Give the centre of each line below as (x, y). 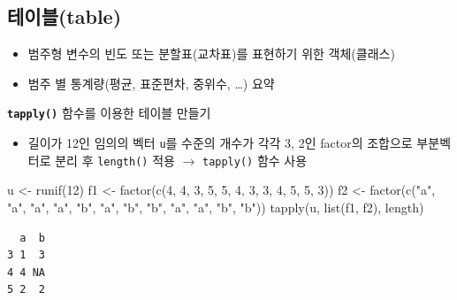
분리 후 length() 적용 (115, 160)
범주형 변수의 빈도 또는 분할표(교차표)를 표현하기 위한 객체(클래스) (211, 54)
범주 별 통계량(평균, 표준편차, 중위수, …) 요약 (151, 83)
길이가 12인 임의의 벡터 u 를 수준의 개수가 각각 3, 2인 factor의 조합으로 (220, 143)
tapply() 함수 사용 (255, 160)
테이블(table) (65, 16)
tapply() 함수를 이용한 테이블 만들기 (109, 113)
